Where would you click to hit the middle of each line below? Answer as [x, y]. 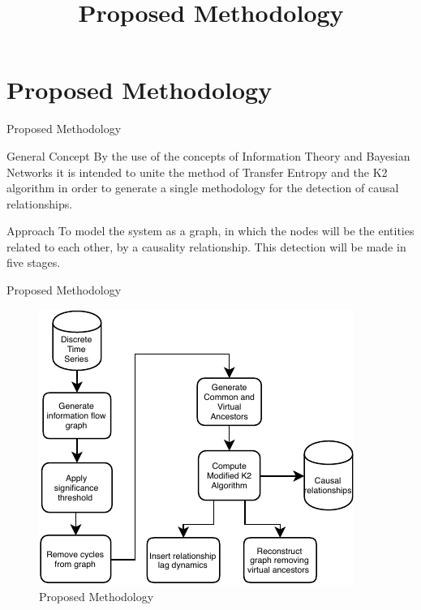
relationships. [40, 203]
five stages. [34, 262]
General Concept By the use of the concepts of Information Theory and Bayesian [208, 155]
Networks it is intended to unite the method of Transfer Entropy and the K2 [197, 172]
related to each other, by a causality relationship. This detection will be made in [206, 246]
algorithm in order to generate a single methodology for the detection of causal [203, 188]
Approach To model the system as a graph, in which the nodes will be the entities [210, 231]
